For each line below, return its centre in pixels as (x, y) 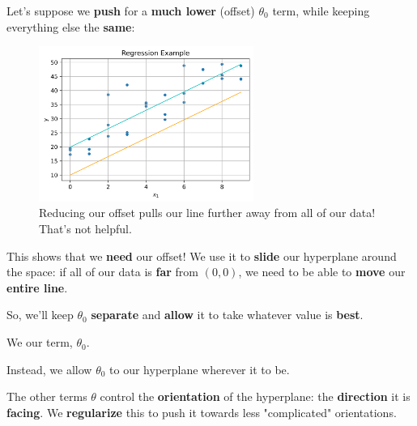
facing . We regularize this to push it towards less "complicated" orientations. (202, 412)
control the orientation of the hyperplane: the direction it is (255, 396)
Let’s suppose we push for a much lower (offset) (131, 11)
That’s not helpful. (85, 229)
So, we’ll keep (40, 315)
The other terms (47, 396)
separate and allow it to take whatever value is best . (227, 315)
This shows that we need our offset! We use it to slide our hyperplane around (202, 256)
